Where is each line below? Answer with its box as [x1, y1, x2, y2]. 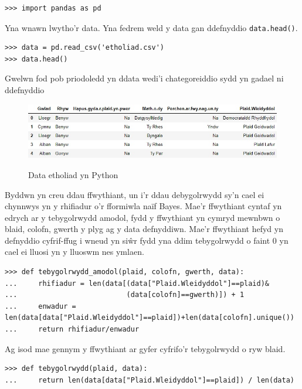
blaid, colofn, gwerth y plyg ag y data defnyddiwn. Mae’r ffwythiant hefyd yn [5, 223, 283, 235]
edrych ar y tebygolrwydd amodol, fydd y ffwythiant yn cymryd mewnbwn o [5, 211, 280, 223]
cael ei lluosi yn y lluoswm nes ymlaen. [5, 245, 144, 258]
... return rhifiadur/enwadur [5, 325, 140, 334]
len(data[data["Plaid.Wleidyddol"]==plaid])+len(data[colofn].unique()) [5, 313, 294, 322]
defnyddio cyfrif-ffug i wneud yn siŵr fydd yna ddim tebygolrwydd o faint [5, 234, 270, 246]
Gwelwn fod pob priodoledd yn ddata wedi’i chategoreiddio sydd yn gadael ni [5, 72, 284, 84]
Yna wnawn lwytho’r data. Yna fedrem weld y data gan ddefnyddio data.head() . [5, 21, 298, 33]
